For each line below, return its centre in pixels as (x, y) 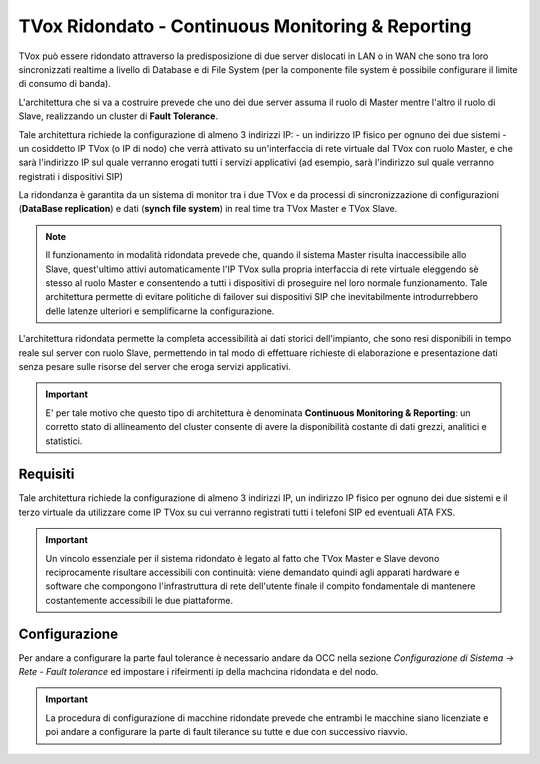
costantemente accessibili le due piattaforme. (139, 600)
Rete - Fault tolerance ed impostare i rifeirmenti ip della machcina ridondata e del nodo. (198, 672)
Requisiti (46, 474)
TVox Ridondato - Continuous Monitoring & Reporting (245, 26)
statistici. (64, 441)
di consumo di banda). (65, 84)
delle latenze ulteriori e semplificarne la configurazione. (160, 311)
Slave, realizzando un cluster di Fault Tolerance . (118, 116)
